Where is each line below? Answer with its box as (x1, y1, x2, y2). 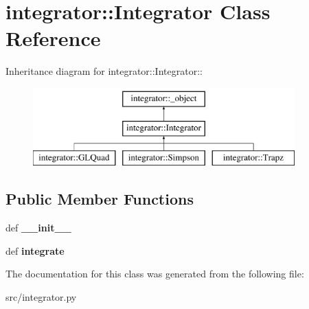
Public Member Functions (5, 188, 194, 209)
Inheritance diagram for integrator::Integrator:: (5, 64, 203, 78)
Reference (5, 24, 101, 52)
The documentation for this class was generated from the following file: (5, 266, 304, 281)
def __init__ (5, 220, 71, 235)
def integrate (5, 243, 65, 257)
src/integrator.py (5, 289, 77, 304)
